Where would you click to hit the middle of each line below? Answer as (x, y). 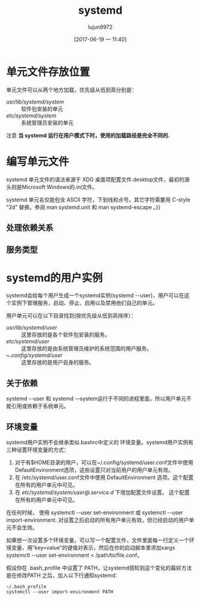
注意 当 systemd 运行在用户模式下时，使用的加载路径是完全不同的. (88, 135)
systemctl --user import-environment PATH (60, 592)
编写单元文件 (38, 161)
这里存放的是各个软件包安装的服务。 (66, 335)
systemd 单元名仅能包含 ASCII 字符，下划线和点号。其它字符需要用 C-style (98, 199)
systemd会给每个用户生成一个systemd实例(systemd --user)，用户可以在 (95, 295)
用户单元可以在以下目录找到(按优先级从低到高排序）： (71, 316)
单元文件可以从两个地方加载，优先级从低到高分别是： (72, 90)
